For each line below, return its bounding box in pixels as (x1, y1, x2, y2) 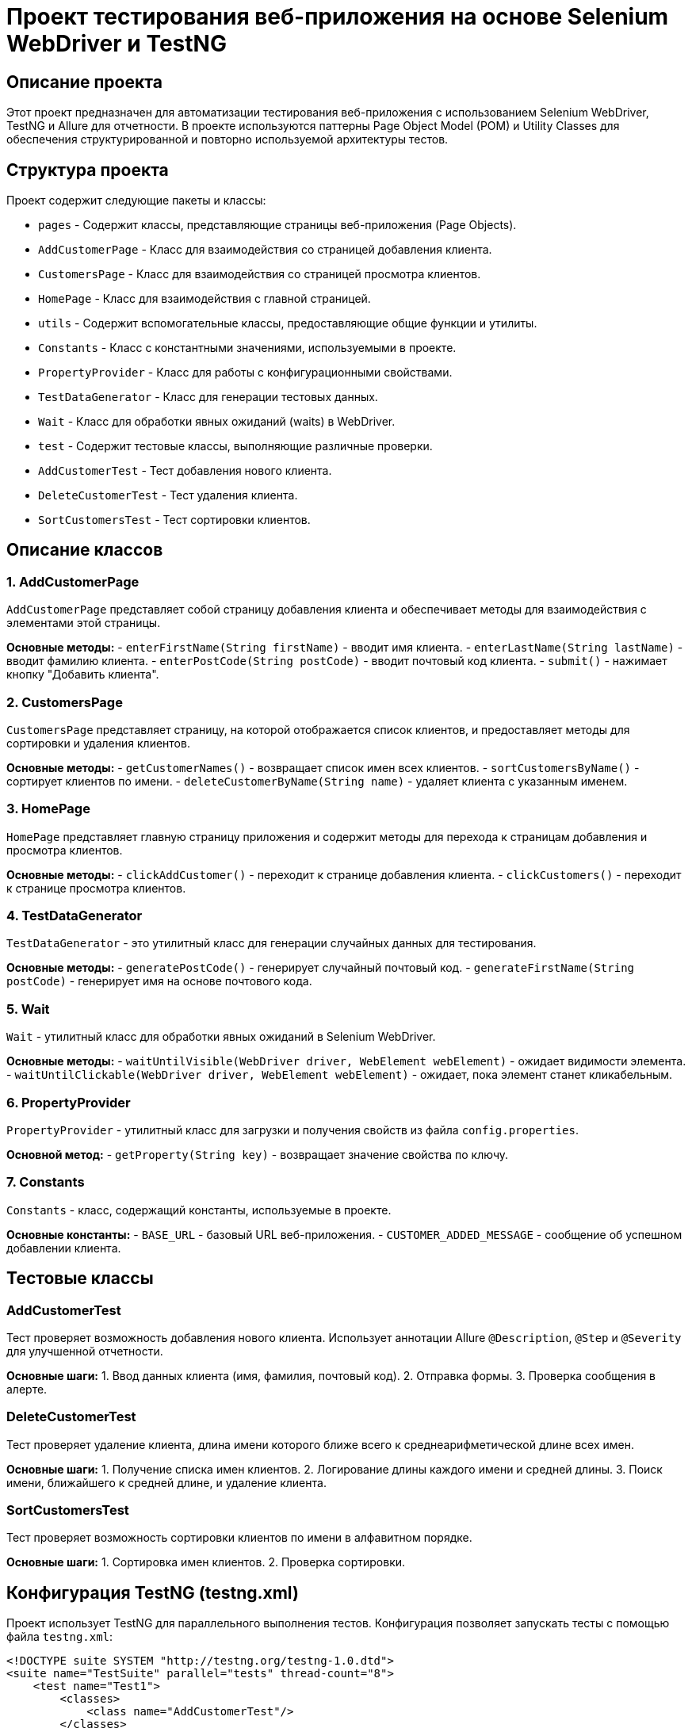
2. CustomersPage (6, 694, 123, 710)
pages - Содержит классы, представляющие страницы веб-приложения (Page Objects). (38, 218, 517, 232)
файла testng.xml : (6, 1630, 113, 1644)
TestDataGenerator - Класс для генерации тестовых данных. (38, 390, 378, 404)
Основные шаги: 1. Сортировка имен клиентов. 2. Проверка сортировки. (6, 1555, 406, 1569)
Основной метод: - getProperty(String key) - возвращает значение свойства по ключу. (6, 1147, 509, 1161)
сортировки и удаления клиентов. (6, 736, 190, 750)
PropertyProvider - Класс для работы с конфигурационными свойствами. (38, 365, 453, 380)
